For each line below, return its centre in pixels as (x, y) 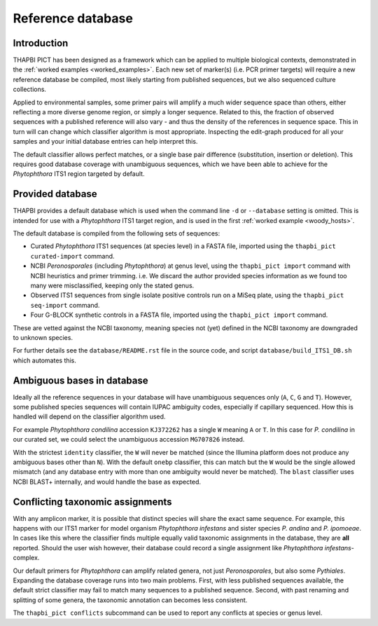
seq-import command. (65, 305)
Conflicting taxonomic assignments (92, 502)
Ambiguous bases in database (80, 380)
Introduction (41, 43)
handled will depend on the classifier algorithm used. (89, 416)
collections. (30, 89)
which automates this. (45, 360)
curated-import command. (72, 256)
